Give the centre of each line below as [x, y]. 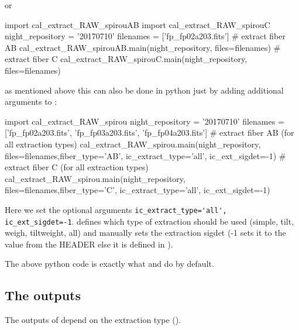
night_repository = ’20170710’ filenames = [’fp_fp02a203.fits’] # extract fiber [145, 36]
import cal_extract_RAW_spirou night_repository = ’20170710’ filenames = [145, 121]
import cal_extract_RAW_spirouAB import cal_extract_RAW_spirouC [138, 24]
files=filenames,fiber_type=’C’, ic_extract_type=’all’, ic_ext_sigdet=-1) [138, 190]
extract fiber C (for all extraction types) [77, 167]
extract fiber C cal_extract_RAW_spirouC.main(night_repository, [126, 59]
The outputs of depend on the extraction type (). [93, 320]
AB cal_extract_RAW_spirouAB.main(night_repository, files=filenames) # [143, 47]
